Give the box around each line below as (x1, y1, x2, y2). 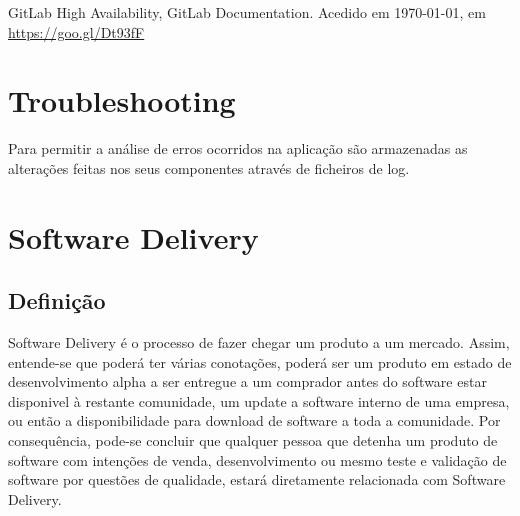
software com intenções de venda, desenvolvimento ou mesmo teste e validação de (8, 449, 507, 470)
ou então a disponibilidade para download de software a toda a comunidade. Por (8, 410, 501, 431)
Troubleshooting (8, 80, 236, 121)
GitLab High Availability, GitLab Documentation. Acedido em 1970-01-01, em (8, 2, 486, 22)
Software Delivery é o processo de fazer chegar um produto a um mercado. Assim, (8, 332, 510, 353)
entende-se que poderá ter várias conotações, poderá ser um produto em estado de (8, 351, 512, 372)
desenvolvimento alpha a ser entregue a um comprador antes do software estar (8, 371, 487, 392)
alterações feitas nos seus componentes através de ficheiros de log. (8, 157, 410, 178)
